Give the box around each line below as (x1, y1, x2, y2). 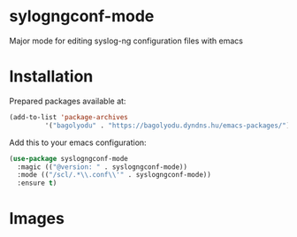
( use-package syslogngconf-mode (9, 154, 128, 163)
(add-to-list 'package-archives (9, 112, 128, 121)
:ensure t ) (17, 179, 57, 187)
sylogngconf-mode (9, 6, 155, 27)
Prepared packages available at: (9, 96, 126, 106)
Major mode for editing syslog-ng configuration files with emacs (9, 35, 243, 46)
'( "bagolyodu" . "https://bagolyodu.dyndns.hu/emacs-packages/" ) (44, 121, 291, 130)
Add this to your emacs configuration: (9, 137, 148, 148)
